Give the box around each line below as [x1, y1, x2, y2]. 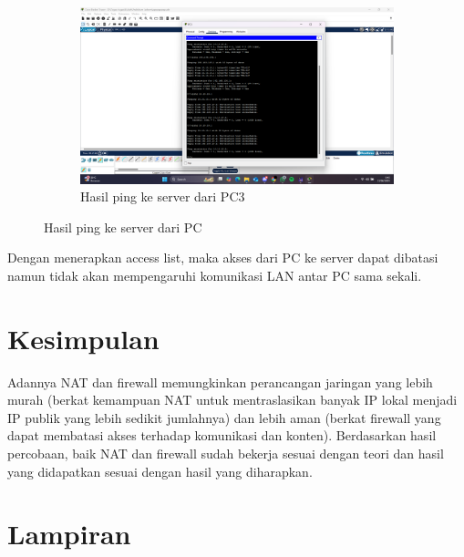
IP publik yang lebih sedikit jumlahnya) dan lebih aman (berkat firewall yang [7, 407, 441, 427]
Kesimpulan [7, 319, 160, 356]
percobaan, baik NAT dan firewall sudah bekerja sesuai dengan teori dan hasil [7, 443, 444, 462]
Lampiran [7, 515, 131, 552]
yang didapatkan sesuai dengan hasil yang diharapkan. [7, 461, 313, 480]
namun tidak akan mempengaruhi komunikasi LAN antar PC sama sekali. [7, 265, 422, 284]
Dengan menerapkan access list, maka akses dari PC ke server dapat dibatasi [7, 248, 438, 267]
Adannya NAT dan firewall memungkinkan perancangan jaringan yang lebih [7, 372, 433, 391]
